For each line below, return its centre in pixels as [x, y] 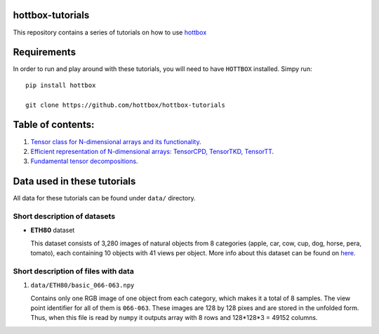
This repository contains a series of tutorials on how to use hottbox [110, 32]
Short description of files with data [74, 271]
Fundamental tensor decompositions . [84, 161]
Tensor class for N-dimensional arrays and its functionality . [116, 141]
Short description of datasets [64, 216]
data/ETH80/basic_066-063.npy [82, 285]
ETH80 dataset [53, 230]
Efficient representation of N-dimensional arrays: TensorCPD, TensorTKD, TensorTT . [152, 151]
